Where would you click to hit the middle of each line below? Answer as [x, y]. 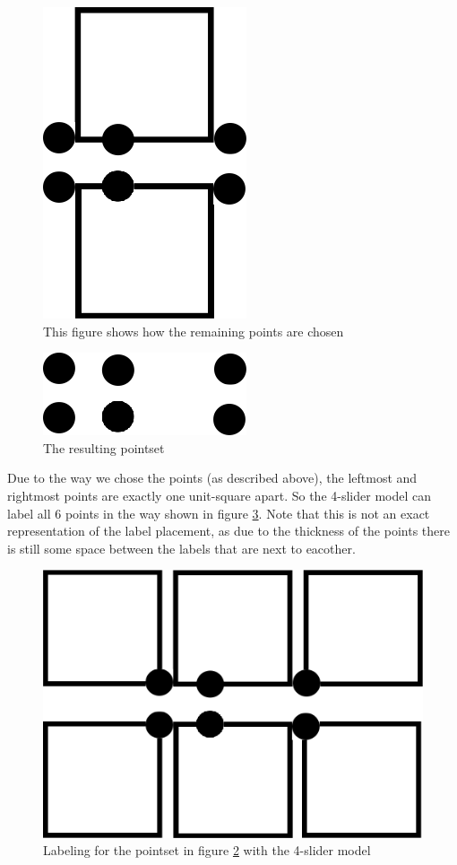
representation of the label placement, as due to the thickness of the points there [228, 531]
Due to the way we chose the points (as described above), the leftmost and [212, 478]
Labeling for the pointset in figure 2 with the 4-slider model [207, 850]
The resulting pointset [104, 447]
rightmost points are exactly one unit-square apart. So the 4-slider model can [220, 495]
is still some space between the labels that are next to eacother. [181, 548]
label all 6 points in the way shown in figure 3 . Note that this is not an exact [219, 513]
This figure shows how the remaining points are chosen [194, 331]
